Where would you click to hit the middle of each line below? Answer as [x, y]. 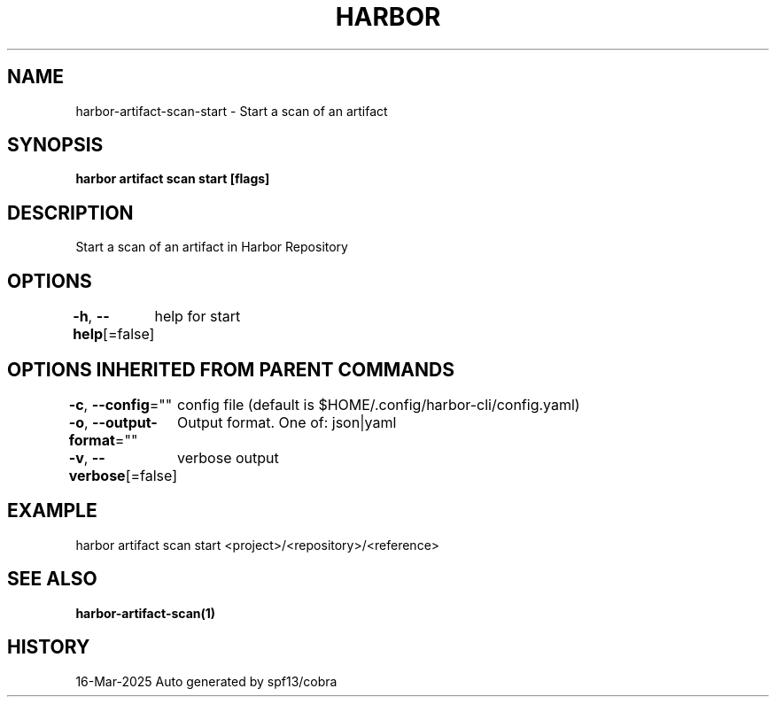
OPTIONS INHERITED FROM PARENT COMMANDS [231, 369]
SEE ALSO [52, 579]
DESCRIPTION [70, 213]
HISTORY [49, 647]
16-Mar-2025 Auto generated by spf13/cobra [206, 681]
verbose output [228, 457]
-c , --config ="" [120, 404]
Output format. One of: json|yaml [287, 422]
